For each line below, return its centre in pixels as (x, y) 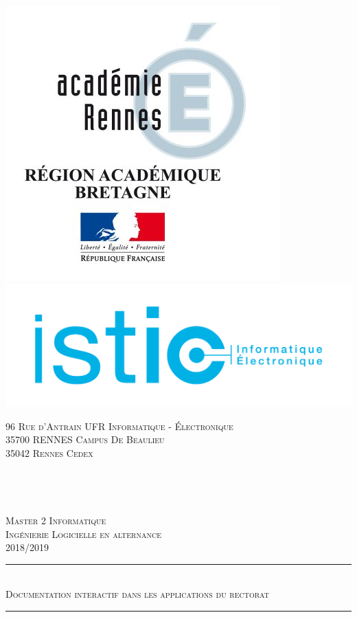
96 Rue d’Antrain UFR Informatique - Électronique (119, 426)
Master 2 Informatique (56, 520)
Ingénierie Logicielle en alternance (83, 534)
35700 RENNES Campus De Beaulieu (85, 439)
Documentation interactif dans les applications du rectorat (137, 594)
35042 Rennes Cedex (49, 453)
